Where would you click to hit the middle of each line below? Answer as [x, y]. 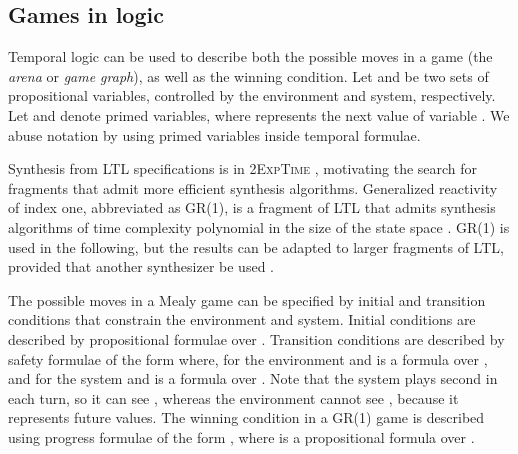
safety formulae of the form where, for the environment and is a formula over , [248, 358]
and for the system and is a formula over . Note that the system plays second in [253, 378]
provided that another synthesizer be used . [141, 266]
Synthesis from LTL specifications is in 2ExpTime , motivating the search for [243, 168]
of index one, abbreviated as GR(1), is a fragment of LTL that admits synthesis [252, 207]
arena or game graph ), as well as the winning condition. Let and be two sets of [248, 75]
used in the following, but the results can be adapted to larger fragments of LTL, [256, 246]
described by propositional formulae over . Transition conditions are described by [256, 338]
